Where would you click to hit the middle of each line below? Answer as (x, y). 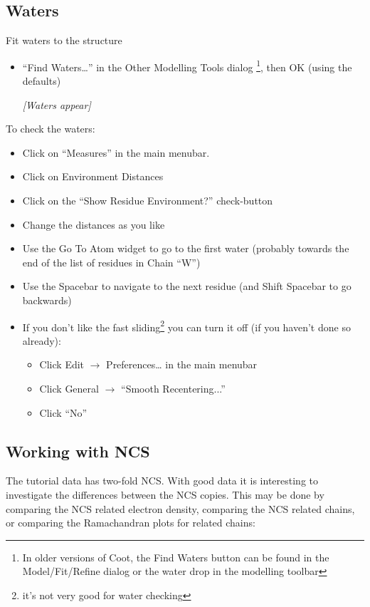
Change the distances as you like (94, 224)
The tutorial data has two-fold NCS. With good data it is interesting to (162, 481)
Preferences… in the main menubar (182, 364)
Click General (69, 389)
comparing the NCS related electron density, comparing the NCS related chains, (180, 508)
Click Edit (62, 364)
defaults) (42, 81)
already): (42, 340)
